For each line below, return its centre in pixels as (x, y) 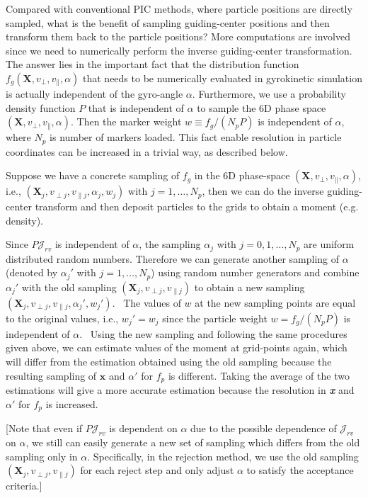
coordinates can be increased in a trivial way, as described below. (147, 151)
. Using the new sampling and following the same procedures (213, 333)
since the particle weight (215, 318)
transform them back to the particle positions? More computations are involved (178, 36)
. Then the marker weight (126, 121)
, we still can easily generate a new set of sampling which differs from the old (193, 442)
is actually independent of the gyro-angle (94, 93)
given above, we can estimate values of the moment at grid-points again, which (177, 347)
